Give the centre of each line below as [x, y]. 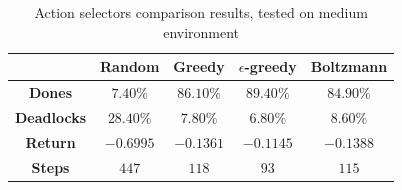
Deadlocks [51, 116]
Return [50, 141]
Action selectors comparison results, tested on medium [201, 12]
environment [201, 31]
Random [130, 66]
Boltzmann [349, 66]
